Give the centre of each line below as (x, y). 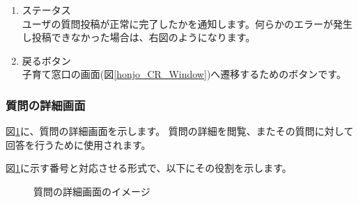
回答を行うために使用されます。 (78, 144)
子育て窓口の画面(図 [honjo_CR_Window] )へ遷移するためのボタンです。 (184, 74)
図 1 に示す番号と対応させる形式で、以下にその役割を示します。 (149, 168)
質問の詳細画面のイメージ (92, 191)
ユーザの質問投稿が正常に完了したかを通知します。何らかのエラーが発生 (187, 23)
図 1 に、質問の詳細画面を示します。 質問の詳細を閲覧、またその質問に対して (180, 131)
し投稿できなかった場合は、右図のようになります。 (139, 37)
